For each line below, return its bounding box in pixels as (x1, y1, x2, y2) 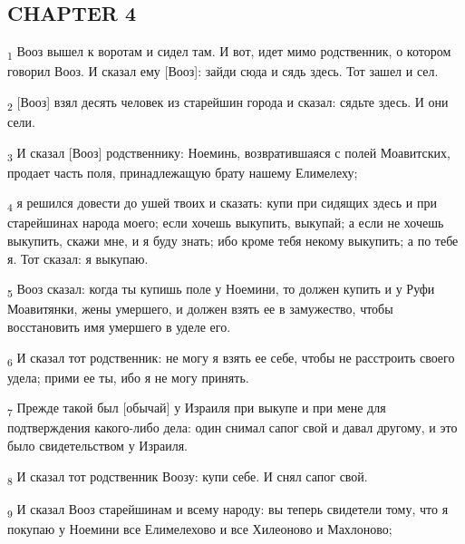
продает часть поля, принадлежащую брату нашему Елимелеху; (7, 162, 358, 181)
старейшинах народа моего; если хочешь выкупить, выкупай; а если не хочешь (7, 213, 444, 232)
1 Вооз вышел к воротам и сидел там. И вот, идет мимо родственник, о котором (7, 42, 451, 63)
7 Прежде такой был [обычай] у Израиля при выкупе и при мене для (7, 398, 386, 420)
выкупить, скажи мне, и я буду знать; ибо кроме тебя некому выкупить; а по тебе (7, 231, 459, 250)
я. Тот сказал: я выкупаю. (7, 248, 149, 267)
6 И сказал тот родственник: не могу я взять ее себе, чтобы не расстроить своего (7, 347, 455, 369)
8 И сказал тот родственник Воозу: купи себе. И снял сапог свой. (7, 466, 368, 488)
